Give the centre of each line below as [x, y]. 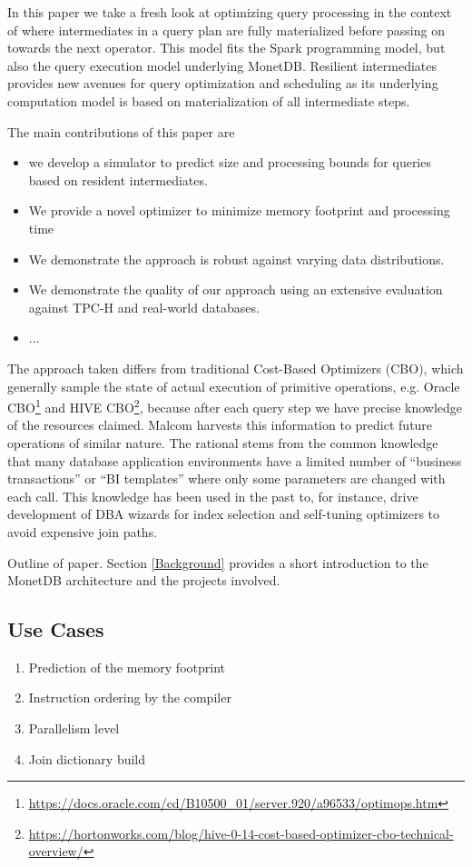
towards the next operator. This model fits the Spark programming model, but [226, 48]
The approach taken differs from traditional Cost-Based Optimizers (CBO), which [236, 368]
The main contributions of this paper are [121, 131]
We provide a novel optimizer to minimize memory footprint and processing [239, 210]
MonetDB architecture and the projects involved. [144, 580]
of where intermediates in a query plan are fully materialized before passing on [226, 30]
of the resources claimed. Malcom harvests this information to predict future [220, 425]
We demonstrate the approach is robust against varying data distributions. [236, 259]
